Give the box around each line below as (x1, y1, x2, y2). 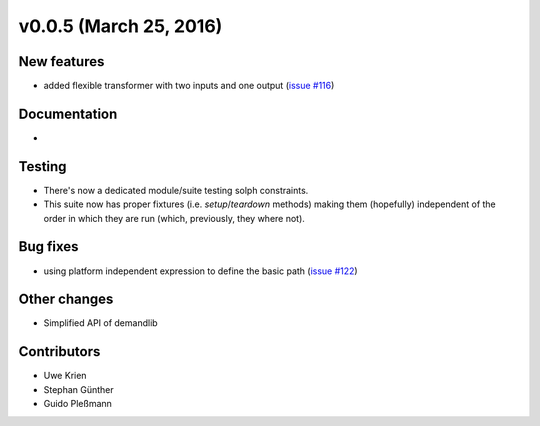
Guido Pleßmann (43, 398, 112, 410)
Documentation (18, 105, 118, 122)
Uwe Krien (43, 370, 87, 382)
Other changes (18, 291, 114, 308)
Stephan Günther (43, 383, 114, 395)
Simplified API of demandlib (43, 317, 159, 329)
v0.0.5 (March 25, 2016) (18, 15, 223, 37)
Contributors (18, 343, 101, 360)
